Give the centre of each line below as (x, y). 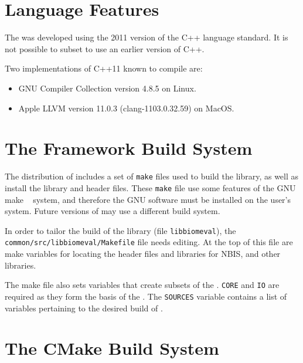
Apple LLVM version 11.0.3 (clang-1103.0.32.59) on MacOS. (126, 108)
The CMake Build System (112, 348)
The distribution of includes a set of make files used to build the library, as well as (152, 176)
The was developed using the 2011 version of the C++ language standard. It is (147, 37)
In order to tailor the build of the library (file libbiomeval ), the (120, 230)
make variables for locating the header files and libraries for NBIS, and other (143, 254)
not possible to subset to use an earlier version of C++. (105, 48)
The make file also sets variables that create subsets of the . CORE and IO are (142, 285)
